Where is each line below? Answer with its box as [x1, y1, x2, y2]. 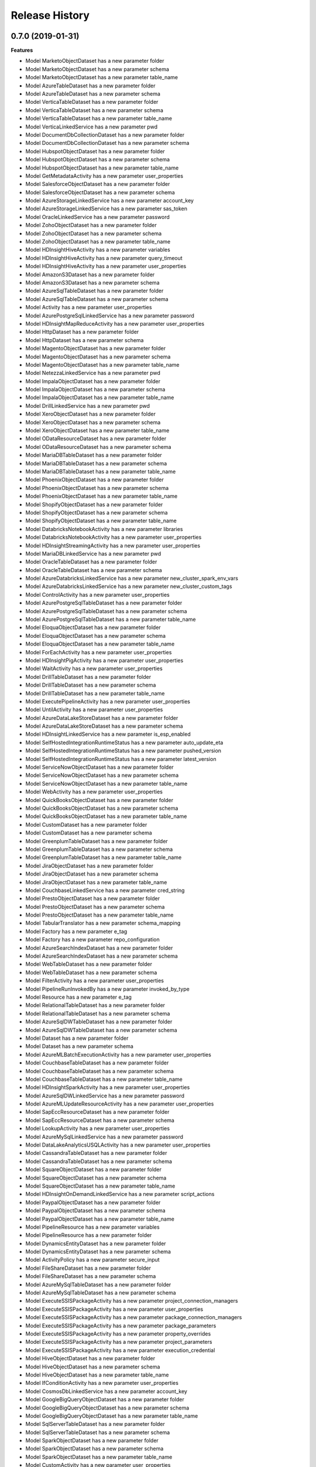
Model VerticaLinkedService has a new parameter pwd [25, 123, 158, 130]
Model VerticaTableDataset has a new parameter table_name [25, 115, 173, 122]
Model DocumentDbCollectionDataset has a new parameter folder [25, 131, 184, 138]
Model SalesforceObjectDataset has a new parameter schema [25, 188, 175, 196]
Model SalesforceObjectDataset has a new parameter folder [25, 181, 170, 188]
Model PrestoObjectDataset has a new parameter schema [25, 903, 165, 910]
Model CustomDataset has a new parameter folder [25, 821, 147, 828]
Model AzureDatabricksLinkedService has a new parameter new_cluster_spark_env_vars [25, 575, 238, 582]
